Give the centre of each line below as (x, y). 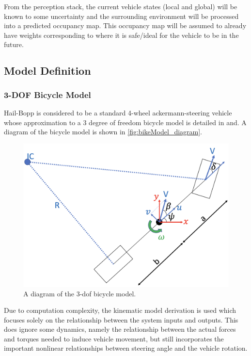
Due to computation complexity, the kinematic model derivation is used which (120, 310)
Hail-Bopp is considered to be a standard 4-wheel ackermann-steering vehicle (118, 112)
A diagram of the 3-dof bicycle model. (80, 294)
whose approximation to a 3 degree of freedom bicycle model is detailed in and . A (125, 122)
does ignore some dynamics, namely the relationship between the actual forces (120, 329)
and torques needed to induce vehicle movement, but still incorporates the (114, 338)
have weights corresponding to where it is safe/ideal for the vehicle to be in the (121, 35)
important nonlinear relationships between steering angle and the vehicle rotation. (126, 348)
